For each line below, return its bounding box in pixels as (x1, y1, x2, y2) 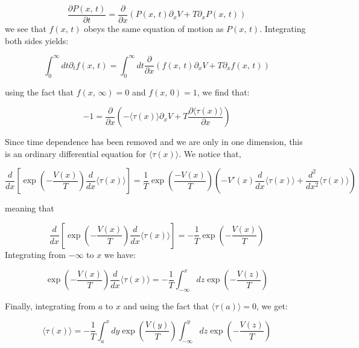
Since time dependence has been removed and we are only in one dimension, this (5, 135, 303, 148)
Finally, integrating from (5, 299, 96, 312)
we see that (5, 22, 46, 35)
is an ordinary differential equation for (5, 147, 146, 159)
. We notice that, (179, 147, 241, 159)
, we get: (256, 299, 288, 312)
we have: (104, 248, 136, 260)
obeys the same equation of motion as (84, 22, 224, 35)
